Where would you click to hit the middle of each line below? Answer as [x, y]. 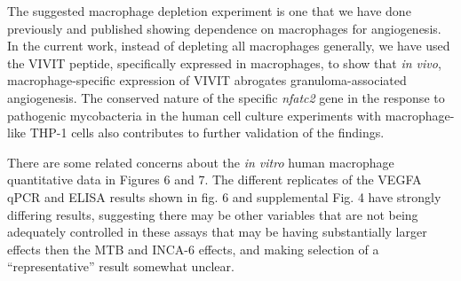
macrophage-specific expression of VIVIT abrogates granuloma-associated [207, 80]
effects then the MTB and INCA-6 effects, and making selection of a [193, 249]
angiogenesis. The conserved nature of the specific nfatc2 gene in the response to [226, 97]
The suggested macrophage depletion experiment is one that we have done [209, 11]
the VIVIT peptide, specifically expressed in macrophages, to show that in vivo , [224, 62]
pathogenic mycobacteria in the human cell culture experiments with [194, 115]
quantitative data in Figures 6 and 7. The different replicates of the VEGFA [215, 180]
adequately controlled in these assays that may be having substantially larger [217, 232]
